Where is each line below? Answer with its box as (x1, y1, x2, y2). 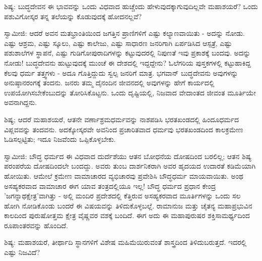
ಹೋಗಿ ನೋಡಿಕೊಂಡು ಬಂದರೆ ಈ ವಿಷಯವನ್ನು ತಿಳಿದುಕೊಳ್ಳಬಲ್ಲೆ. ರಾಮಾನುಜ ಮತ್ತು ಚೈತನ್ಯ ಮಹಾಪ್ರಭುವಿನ (4, 200, 252, 211)
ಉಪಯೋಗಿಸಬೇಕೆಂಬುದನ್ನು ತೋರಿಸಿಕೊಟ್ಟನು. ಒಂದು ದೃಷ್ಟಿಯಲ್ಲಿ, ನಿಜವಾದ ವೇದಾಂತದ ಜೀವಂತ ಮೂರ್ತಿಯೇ (4, 87, 256, 97)
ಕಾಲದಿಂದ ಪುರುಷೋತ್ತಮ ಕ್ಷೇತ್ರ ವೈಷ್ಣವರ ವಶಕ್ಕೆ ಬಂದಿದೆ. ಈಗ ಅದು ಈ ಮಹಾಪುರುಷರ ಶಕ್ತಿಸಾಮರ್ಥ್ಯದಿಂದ (4, 210, 250, 221)
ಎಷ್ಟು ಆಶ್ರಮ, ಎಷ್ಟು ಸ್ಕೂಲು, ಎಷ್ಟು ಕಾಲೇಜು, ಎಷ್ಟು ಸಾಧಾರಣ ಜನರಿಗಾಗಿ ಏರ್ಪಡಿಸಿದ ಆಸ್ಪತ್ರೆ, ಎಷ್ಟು (4, 37, 232, 48)
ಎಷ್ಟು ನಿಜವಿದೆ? (4, 247, 40, 257)
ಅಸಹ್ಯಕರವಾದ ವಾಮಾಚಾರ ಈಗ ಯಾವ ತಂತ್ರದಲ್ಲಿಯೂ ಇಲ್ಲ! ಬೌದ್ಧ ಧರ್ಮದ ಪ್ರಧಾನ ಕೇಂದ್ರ (4, 180, 216, 191)
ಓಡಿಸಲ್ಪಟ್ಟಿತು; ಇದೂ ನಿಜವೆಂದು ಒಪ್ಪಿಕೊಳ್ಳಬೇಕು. (4, 134, 116, 144)
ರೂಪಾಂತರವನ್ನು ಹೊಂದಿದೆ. (4, 220, 68, 230)
